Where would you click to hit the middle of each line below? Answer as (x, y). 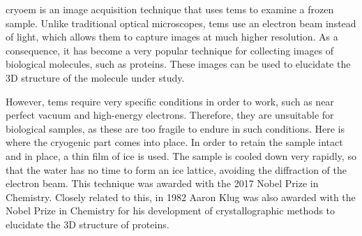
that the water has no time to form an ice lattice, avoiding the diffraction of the (176, 169)
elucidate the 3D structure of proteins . (88, 224)
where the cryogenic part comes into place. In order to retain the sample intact (174, 142)
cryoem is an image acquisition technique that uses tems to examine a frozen (170, 9)
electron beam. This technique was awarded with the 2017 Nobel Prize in (162, 183)
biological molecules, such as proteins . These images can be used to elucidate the (178, 64)
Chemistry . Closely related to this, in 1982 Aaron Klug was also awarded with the (181, 197)
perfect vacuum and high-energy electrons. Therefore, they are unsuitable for (170, 115)
